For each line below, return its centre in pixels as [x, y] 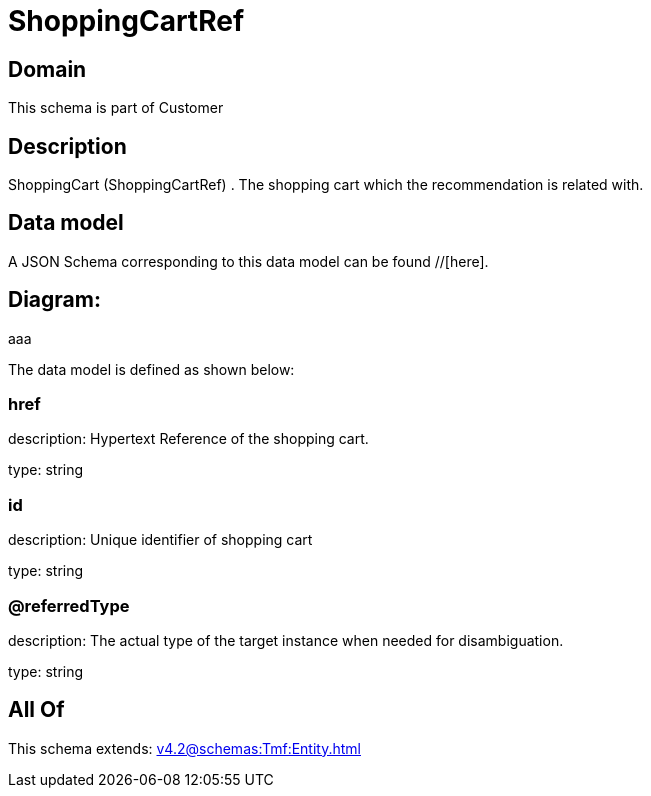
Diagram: [54, 300]
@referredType [69, 605]
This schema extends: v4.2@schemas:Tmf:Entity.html [184, 748]
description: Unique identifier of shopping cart [160, 540]
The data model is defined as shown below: [151, 369]
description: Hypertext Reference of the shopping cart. [188, 439]
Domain [47, 69]
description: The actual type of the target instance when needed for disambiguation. [286, 640]
